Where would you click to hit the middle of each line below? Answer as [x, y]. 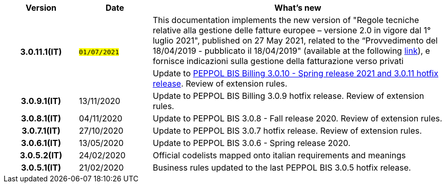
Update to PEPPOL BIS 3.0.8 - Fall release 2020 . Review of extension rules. [297, 118]
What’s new [298, 8]
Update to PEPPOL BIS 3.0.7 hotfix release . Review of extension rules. [287, 131]
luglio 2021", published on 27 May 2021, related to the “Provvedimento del [295, 40]
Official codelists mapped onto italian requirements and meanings [279, 155]
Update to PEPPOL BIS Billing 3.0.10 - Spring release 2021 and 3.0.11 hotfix [295, 73]
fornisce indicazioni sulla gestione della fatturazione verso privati [278, 61]
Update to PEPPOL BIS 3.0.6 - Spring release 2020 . [251, 143]
